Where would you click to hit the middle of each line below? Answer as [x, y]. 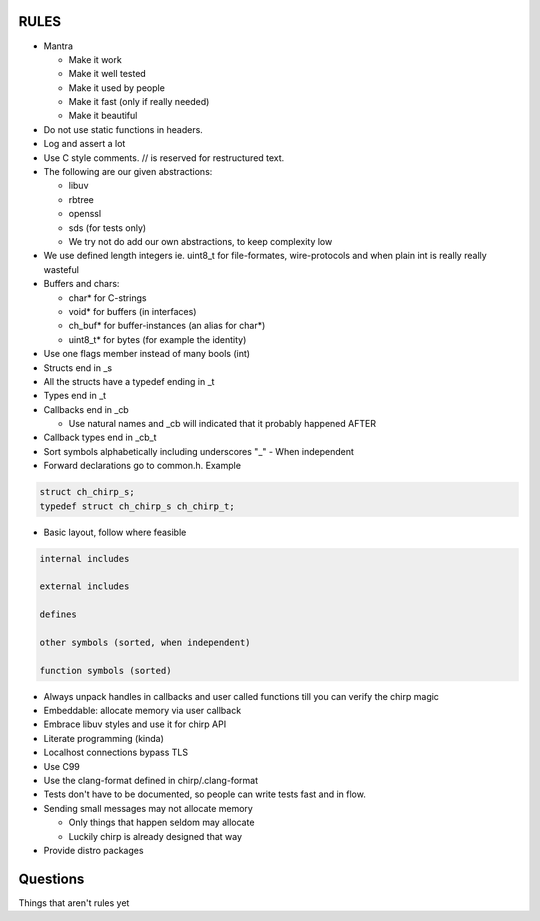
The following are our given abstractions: [128, 172]
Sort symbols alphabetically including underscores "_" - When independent [199, 451]
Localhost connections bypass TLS [116, 752]
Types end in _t [75, 396]
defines [58, 614]
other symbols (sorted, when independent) [145, 642]
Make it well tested [107, 74]
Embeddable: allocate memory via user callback [142, 711]
